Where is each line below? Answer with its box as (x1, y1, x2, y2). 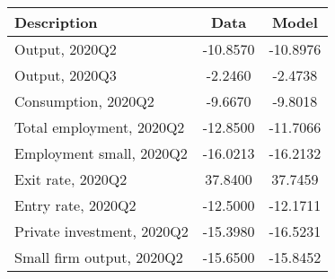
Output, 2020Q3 (14, 65, 117, 85)
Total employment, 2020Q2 (14, 117, 185, 137)
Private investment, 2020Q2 (14, 221, 189, 241)
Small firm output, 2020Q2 (14, 247, 183, 267)
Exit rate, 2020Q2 (14, 169, 128, 189)
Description (14, 12, 98, 32)
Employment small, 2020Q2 (14, 143, 188, 163)
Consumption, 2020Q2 (14, 91, 154, 111)
